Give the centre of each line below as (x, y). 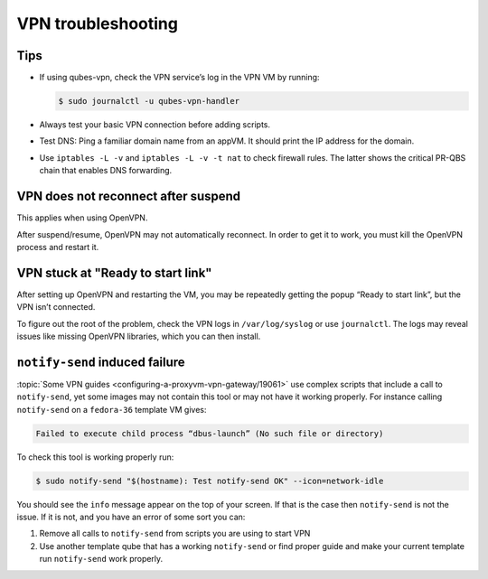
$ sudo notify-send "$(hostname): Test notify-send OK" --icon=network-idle (210, 481)
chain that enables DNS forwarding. (106, 171)
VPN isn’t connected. (56, 307)
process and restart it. (58, 247)
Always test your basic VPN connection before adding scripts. (155, 125)
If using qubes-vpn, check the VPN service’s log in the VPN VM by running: (179, 78)
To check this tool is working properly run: (95, 457)
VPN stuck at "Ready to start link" (114, 272)
